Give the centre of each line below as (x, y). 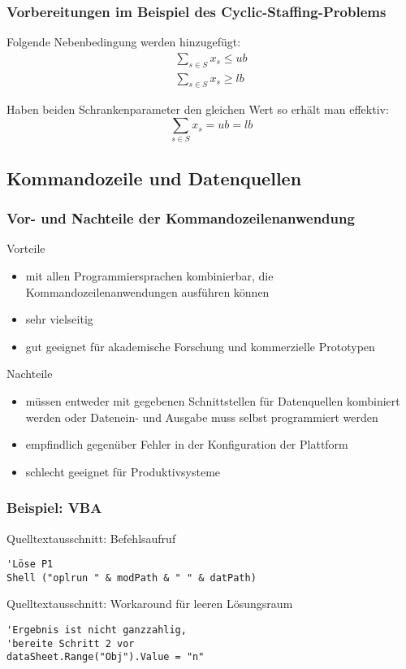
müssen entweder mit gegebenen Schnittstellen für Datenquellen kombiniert (213, 400)
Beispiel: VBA (54, 508)
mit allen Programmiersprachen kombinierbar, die (149, 275)
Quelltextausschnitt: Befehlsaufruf (91, 538)
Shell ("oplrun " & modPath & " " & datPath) (132, 578)
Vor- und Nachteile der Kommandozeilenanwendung (181, 218)
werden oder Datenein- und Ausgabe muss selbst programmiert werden (202, 417)
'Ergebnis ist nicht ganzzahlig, (97, 630)
